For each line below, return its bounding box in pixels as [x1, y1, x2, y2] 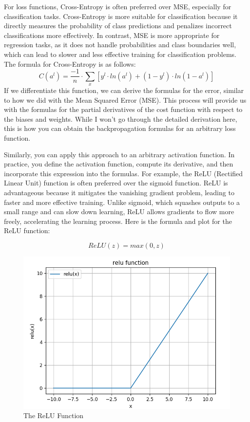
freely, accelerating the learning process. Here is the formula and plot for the [4, 216, 232, 226]
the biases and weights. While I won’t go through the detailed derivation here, [4, 113, 237, 124]
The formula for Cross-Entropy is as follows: [4, 58, 136, 69]
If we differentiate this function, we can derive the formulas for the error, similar [4, 85, 244, 95]
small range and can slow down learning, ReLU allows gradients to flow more [4, 206, 234, 217]
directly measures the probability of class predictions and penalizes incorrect [4, 20, 232, 31]
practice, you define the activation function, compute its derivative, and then [4, 159, 233, 169]
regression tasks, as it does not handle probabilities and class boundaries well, [4, 39, 236, 50]
